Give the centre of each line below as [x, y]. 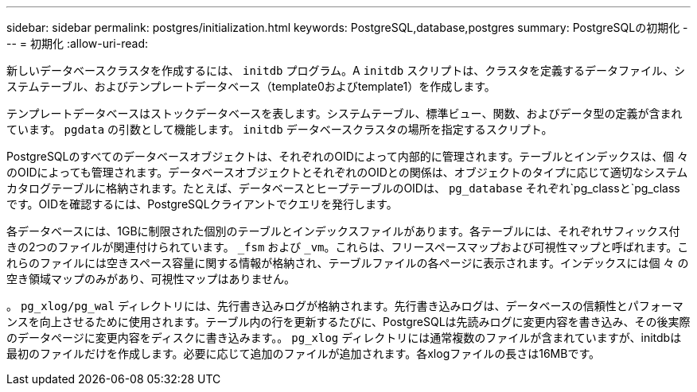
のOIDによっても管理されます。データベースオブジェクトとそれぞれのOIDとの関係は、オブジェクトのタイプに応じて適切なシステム [347, 172]
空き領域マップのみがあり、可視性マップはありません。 [151, 279]
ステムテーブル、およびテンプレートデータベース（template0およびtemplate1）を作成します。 [251, 86]
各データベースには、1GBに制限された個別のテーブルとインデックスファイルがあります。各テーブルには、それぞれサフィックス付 [343, 231]
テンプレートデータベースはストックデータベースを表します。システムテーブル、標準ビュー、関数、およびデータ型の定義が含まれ [345, 113]
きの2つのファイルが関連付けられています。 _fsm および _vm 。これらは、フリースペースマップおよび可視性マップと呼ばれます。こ [348, 247]
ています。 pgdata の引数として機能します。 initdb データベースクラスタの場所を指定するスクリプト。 [280, 129]
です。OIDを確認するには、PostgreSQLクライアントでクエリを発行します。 [202, 204]
